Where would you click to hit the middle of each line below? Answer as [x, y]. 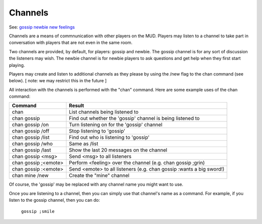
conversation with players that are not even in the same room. [71, 43]
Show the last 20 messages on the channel [118, 150]
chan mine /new [30, 176]
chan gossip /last [32, 150]
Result [76, 105]
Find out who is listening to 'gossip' [109, 137]
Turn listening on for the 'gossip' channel [115, 125]
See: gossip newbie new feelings [42, 27]
